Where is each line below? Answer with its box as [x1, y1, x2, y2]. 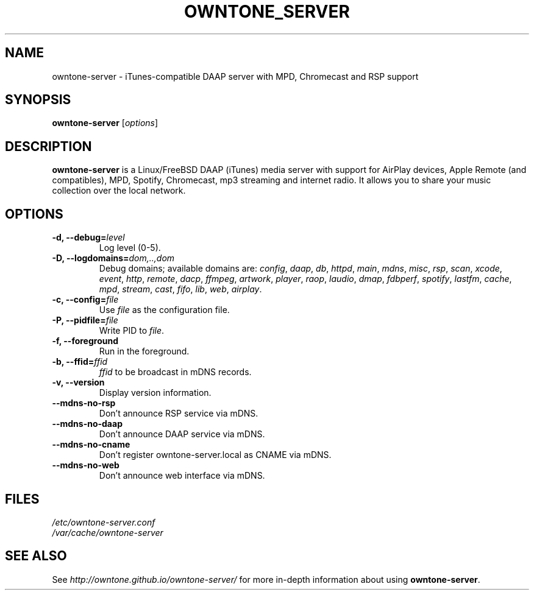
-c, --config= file [52, 294, 119, 305]
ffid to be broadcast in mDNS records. [99, 367, 252, 378]
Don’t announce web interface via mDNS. [99, 470, 265, 481]
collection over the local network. [52, 185, 186, 196]
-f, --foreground [52, 336, 118, 347]
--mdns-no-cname [52, 439, 130, 450]
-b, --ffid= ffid [52, 356, 108, 367]
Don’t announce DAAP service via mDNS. [99, 429, 265, 440]
